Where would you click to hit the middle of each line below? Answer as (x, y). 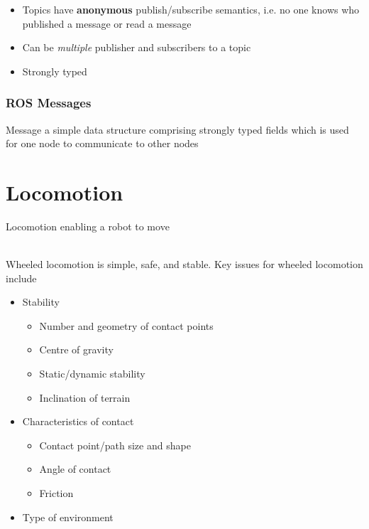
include (21, 278)
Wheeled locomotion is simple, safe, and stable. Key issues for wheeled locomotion (184, 264)
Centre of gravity (76, 349)
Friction (56, 493)
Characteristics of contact (78, 421)
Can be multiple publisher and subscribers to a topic (137, 47)
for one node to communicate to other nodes (102, 143)
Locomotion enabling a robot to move (88, 226)
